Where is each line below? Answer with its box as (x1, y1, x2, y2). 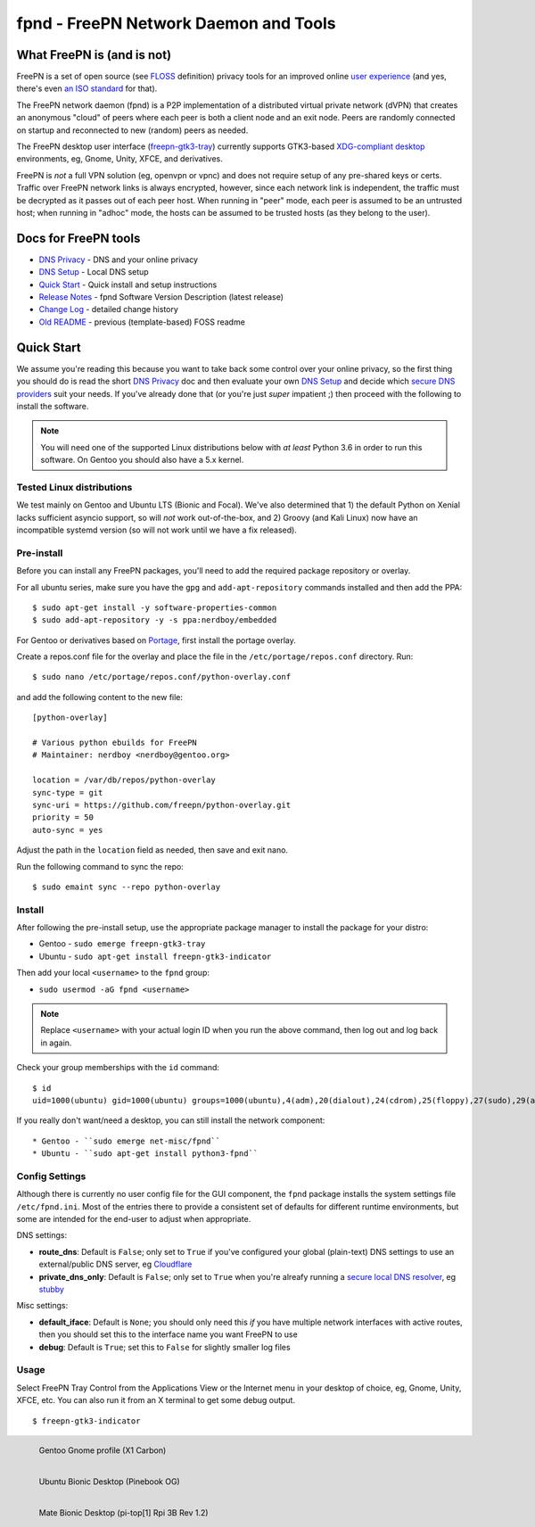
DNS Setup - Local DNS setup (38, 267, 149, 277)
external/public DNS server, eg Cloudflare (38, 1259, 193, 1270)
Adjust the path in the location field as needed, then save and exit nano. (16, 845, 289, 855)
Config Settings (16, 1169, 86, 1182)
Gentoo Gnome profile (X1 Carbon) (38, 1445, 167, 1456)
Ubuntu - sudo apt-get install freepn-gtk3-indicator (38, 951, 272, 962)
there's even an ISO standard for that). (16, 83, 158, 94)
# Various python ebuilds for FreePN (32, 738, 198, 748)
